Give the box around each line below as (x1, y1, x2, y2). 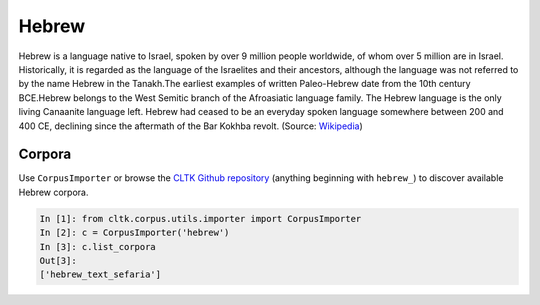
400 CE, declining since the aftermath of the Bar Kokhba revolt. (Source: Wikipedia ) (18, 120, 364, 132)
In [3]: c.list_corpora (39, 241, 157, 252)
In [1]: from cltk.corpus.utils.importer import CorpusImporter (39, 213, 362, 224)
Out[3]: (39, 255, 77, 266)
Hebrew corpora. (18, 186, 89, 198)
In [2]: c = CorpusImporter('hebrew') (39, 227, 230, 239)
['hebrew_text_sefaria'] (39, 269, 162, 280)
